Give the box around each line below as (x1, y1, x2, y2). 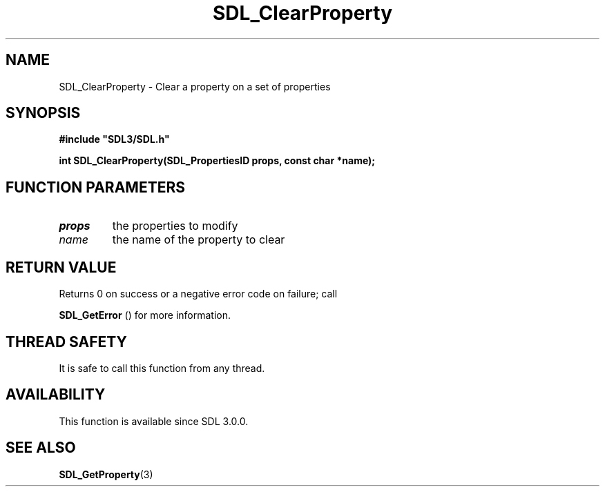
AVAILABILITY (6, 386, 106, 404)
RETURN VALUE (6, 258, 117, 276)
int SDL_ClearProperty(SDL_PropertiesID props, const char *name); (59, 155, 376, 167)
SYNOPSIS (6, 104, 81, 122)
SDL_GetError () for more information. (59, 309, 231, 322)
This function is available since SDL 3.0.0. (59, 415, 249, 427)
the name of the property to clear (112, 233, 285, 247)
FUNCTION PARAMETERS (6, 178, 185, 196)
